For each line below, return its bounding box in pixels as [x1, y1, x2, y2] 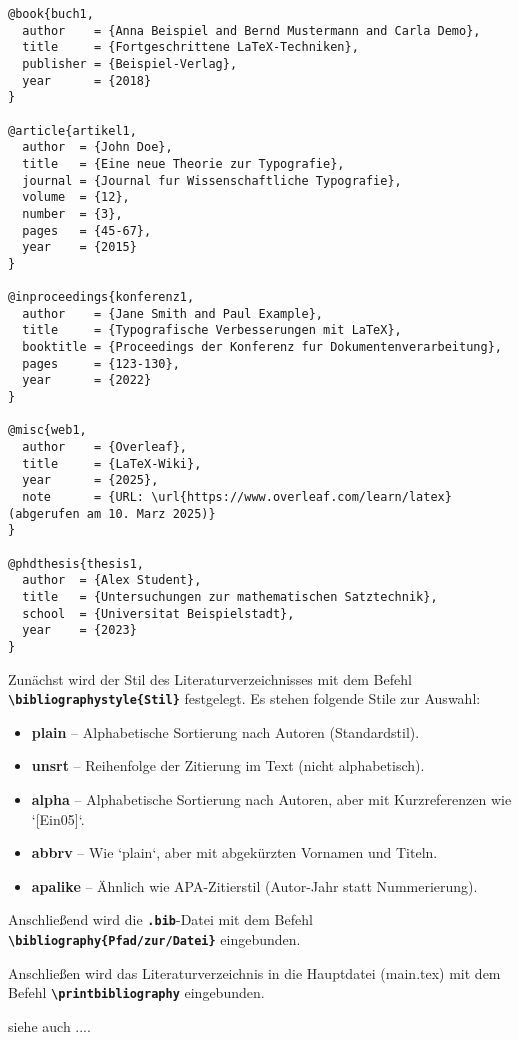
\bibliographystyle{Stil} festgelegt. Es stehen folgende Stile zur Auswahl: [8, 688, 481, 709]
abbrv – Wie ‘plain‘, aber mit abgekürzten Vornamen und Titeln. [31, 842, 438, 863]
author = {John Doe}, [22, 140, 173, 155]
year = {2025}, [22, 473, 159, 488]
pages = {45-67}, [22, 223, 152, 238]
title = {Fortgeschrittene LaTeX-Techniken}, [22, 40, 359, 55]
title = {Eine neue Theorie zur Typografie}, [22, 156, 345, 171]
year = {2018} [22, 73, 152, 88]
